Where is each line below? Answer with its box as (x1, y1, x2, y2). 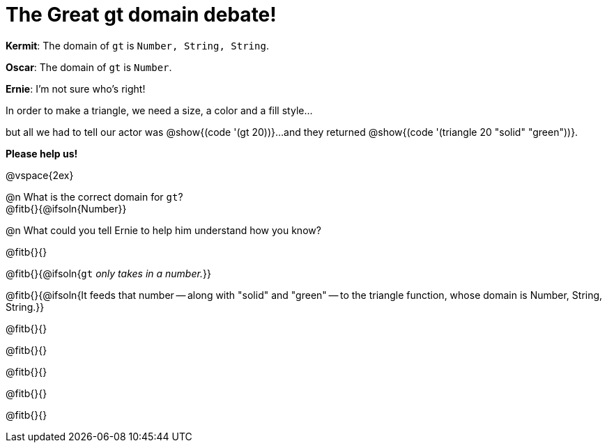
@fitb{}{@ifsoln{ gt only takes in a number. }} (6, 267, 211, 279)
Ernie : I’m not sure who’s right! (6, 82, 146, 95)
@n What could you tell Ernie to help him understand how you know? (6, 224, 321, 236)
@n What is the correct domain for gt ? (6, 190, 183, 203)
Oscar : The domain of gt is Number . (6, 61, 172, 73)
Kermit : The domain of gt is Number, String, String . (6, 39, 269, 52)
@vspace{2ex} (6, 169, 74, 181)
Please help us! (6, 147, 78, 160)
